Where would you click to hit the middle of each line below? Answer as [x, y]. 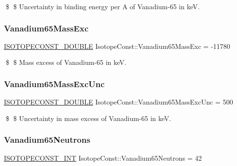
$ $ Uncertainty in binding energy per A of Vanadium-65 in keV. [103, 6]
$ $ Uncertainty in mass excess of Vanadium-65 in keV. [88, 118]
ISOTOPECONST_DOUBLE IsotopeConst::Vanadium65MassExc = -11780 [117, 46]
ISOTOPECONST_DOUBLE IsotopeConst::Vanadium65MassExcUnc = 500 [118, 102]
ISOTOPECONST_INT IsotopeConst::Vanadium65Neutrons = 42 [103, 158]
